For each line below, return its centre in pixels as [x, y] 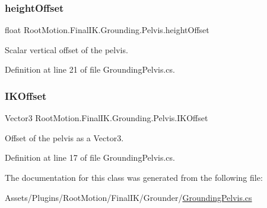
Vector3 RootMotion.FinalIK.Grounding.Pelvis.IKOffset [107, 118]
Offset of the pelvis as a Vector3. [64, 137]
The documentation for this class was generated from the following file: [134, 177]
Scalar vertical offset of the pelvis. [66, 49]
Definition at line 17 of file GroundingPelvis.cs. [90, 157]
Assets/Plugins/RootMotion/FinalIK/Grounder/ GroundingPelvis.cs [128, 197]
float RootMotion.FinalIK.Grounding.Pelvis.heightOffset [107, 30]
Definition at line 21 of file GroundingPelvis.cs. [90, 69]
